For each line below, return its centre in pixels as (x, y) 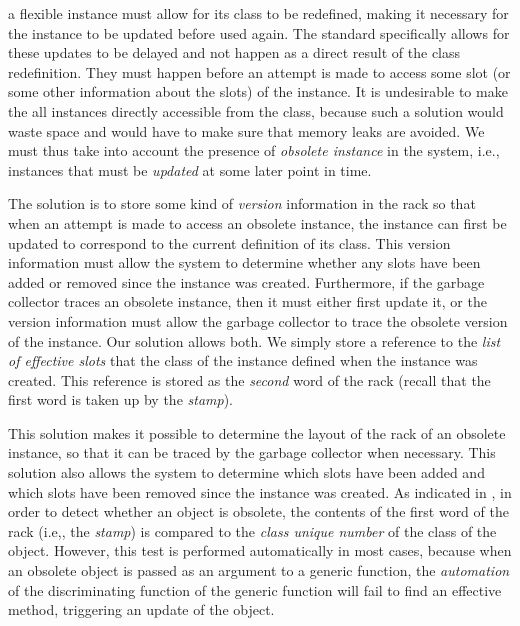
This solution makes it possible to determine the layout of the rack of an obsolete (257, 432)
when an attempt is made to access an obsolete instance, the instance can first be (257, 222)
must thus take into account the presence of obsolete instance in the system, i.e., (254, 150)
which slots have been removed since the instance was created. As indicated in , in (260, 491)
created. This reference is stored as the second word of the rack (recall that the (249, 379)
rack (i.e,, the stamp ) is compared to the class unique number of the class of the (252, 530)
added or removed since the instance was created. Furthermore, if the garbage (246, 281)
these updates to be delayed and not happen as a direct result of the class (234, 52)
